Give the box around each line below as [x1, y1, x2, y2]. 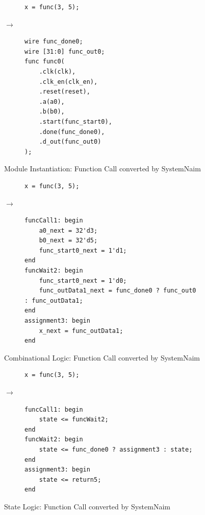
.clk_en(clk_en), [39, 78, 98, 85]
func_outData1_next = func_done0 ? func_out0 [39, 287, 196, 295]
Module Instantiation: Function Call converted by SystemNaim [4, 163, 201, 174]
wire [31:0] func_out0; [24, 48, 105, 55]
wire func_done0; [24, 38, 83, 46]
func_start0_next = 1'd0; [39, 277, 127, 284]
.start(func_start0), [39, 118, 112, 125]
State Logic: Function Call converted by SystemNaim [4, 501, 171, 511]
